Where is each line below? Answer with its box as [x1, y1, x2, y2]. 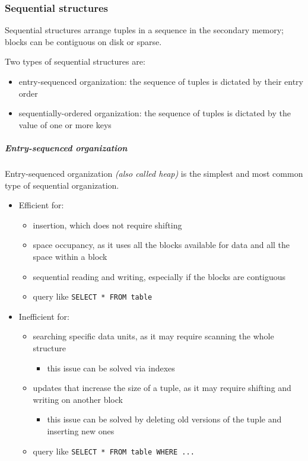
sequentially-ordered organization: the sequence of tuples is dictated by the [18, 107, 291, 119]
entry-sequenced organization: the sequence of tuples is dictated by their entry [18, 75, 303, 87]
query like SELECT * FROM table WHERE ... [33, 444, 195, 457]
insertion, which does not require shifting [33, 218, 182, 231]
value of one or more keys [18, 118, 112, 131]
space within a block [33, 250, 107, 262]
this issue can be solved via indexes [47, 361, 175, 374]
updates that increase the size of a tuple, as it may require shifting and [33, 381, 291, 394]
